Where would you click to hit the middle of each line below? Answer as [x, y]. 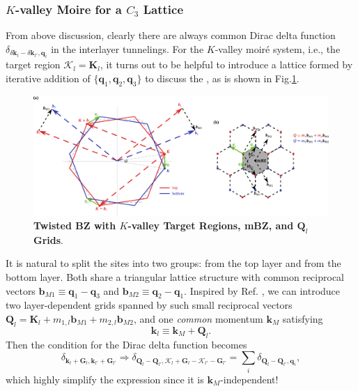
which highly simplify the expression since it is [105, 379]
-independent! [249, 379]
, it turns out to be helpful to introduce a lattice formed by [226, 64]
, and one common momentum [198, 319]
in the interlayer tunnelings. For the [127, 48]
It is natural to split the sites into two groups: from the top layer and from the [173, 263]
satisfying [303, 319]
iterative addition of [48, 78]
